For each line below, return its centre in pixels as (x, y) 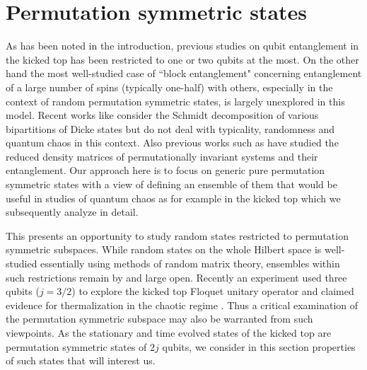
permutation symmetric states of (76, 346)
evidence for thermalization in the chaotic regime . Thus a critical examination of (182, 305)
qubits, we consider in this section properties (259, 346)
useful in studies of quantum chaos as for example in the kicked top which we (173, 198)
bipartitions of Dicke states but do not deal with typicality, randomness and (170, 128)
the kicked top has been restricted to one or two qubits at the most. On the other (182, 59)
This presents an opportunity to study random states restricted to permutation (177, 235)
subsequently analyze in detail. (72, 212)
